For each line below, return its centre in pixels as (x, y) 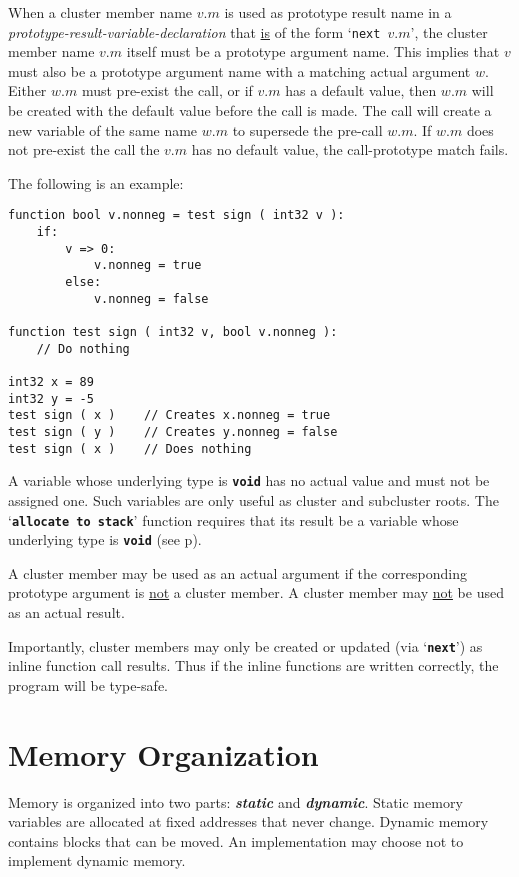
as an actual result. (66, 612)
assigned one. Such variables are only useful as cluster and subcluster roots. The (253, 499)
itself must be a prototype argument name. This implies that (313, 51)
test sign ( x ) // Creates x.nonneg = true (169, 415)
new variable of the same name (103, 129)
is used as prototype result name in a (338, 12)
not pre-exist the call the (84, 149)
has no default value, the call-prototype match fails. (350, 149)
